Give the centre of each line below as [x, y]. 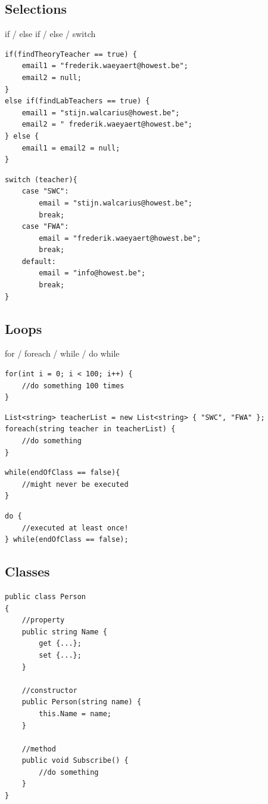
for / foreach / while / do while [62, 353]
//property [43, 620]
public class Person [46, 596]
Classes [27, 571]
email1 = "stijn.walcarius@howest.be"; [101, 113]
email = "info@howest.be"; [92, 273]
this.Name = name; [75, 714]
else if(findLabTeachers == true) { [77, 101]
